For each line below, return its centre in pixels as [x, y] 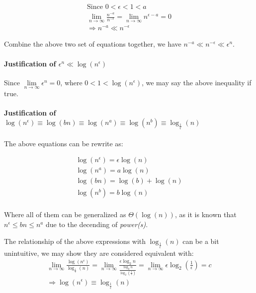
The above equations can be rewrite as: [64, 143]
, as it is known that [206, 214]
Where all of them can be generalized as [65, 214]
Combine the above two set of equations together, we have [93, 44]
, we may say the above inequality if [196, 82]
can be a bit [201, 241]
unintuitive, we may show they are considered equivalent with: [99, 253]
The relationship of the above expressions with [75, 241]
